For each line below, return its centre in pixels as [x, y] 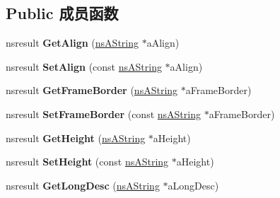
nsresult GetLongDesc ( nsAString [83, 185]
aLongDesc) [193, 185]
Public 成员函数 [62, 13]
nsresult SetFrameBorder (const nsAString [103, 113]
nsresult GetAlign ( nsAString [72, 43]
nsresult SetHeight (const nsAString [87, 162]
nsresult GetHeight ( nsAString [76, 138]
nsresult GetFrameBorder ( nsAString [92, 90]
